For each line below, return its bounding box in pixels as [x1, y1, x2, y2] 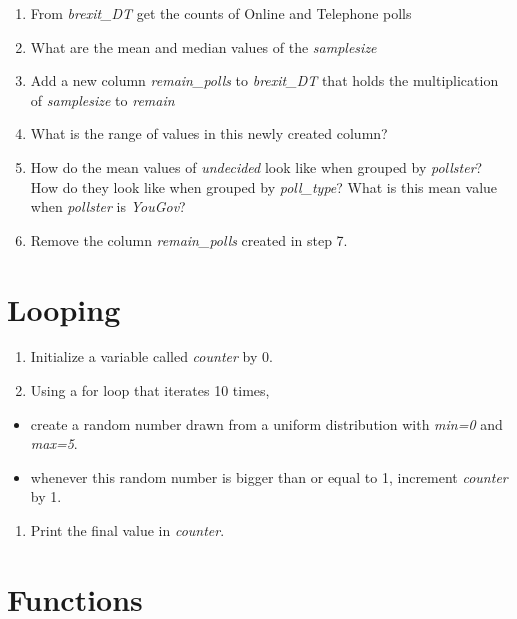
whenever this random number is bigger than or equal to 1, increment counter [30, 466, 508, 487]
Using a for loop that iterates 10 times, [30, 380, 270, 401]
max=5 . [30, 433, 78, 454]
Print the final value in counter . [30, 520, 225, 541]
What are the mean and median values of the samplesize [30, 36, 377, 57]
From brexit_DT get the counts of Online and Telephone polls [30, 3, 412, 23]
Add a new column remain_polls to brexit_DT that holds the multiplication [30, 70, 499, 91]
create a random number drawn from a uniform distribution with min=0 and [30, 413, 503, 434]
